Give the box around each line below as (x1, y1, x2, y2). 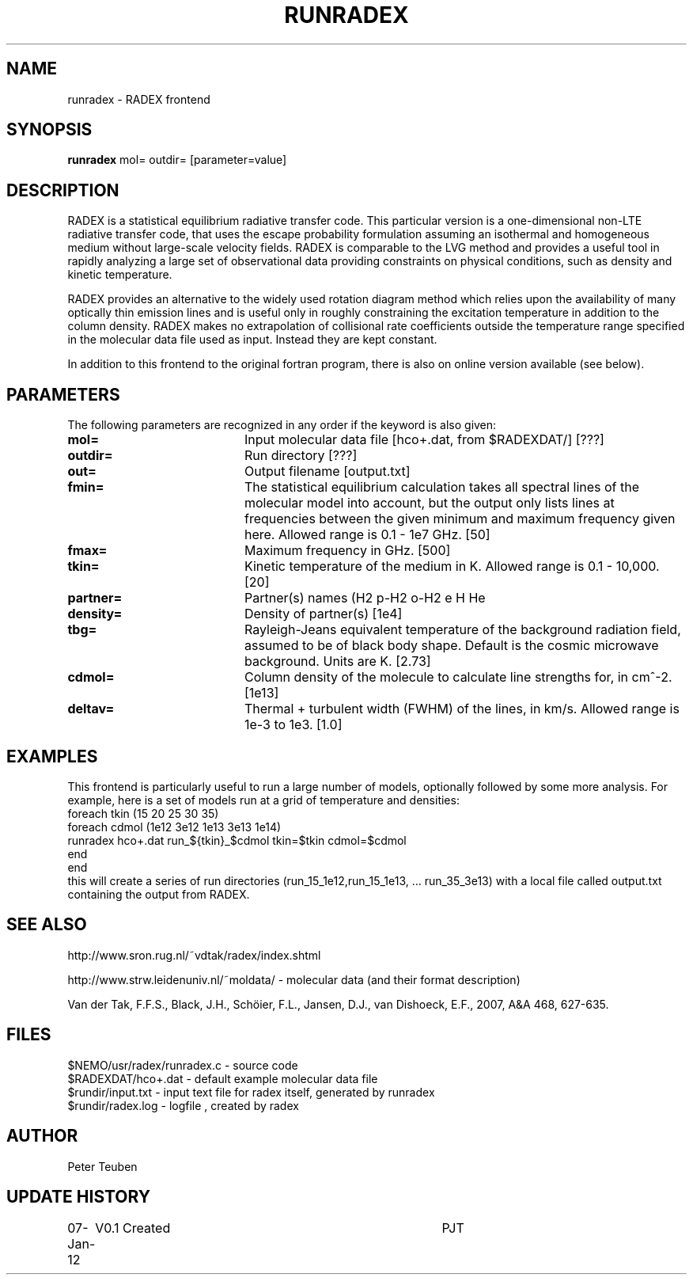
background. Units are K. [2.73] (244, 653, 431, 670)
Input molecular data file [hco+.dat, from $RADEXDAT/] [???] (244, 431, 604, 448)
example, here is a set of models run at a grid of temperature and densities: (67, 793, 460, 807)
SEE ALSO (6, 914, 87, 935)
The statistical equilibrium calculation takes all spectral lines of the (244, 479, 640, 496)
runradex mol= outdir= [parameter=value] (67, 153, 287, 167)
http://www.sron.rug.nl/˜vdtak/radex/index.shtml (67, 948, 321, 962)
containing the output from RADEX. (67, 887, 250, 901)
